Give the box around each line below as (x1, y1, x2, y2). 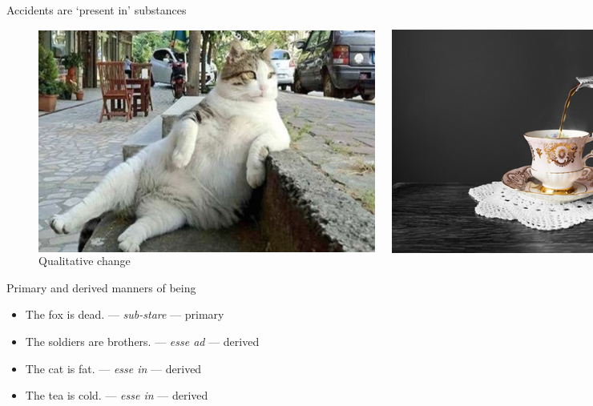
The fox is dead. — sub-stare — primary (25, 306, 224, 323)
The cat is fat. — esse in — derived (25, 360, 202, 376)
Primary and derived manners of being (6, 279, 196, 295)
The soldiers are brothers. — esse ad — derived (25, 332, 260, 349)
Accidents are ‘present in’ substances (6, 2, 187, 18)
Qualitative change (38, 252, 131, 269)
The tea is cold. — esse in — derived (25, 387, 208, 404)
